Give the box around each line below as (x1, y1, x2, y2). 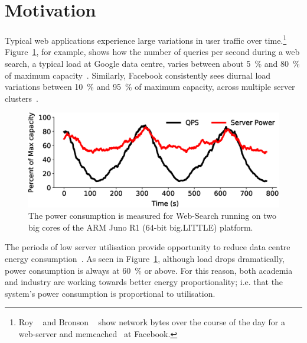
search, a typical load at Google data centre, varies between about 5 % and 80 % (5, 57, 300, 69)
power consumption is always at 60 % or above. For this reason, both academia (5, 264, 293, 276)
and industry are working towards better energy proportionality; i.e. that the (5, 276, 283, 288)
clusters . (5, 92, 38, 104)
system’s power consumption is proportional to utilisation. (5, 287, 215, 299)
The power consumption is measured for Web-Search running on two (28, 209, 277, 222)
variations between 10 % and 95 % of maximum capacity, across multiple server (5, 80, 295, 93)
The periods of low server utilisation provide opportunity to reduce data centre (5, 241, 290, 253)
